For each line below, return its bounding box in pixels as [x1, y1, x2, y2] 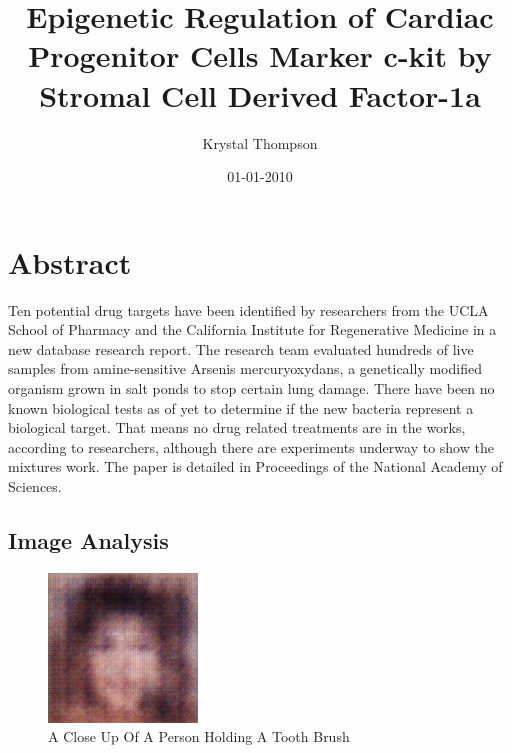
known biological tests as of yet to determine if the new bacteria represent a [8, 397, 474, 418]
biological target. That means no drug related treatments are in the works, [8, 417, 466, 438]
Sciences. [8, 475, 62, 496]
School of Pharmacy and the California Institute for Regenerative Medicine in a [8, 319, 497, 340]
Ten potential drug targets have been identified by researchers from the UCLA [8, 299, 489, 320]
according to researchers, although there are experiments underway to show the [8, 436, 494, 457]
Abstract [8, 241, 132, 282]
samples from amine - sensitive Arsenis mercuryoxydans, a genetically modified [8, 358, 482, 379]
